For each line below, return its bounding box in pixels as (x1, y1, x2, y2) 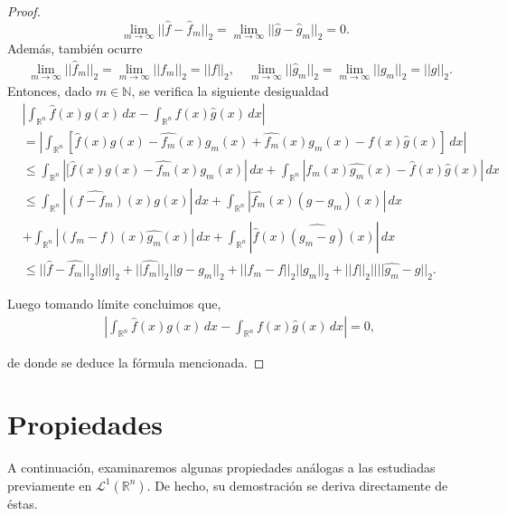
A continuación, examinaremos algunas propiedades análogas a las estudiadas (7, 458, 436, 477)
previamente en (7, 475, 92, 494)
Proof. (7, 2, 41, 20)
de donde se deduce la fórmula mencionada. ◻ (7, 352, 265, 371)
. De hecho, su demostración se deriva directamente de (146, 475, 448, 494)
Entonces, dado (7, 81, 92, 100)
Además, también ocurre (7, 39, 143, 58)
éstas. (7, 493, 38, 512)
